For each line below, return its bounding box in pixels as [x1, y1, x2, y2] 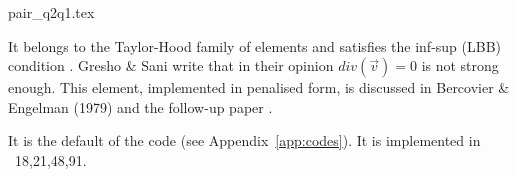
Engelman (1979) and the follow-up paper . [8, 96, 273, 117]
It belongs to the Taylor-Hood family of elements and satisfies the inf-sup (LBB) [8, 35, 502, 56]
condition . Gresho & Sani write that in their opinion [8, 55, 334, 76]
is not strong [421, 55, 499, 76]
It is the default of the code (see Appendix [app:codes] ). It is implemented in [8, 130, 481, 151]
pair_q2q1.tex [8, 2, 95, 22]
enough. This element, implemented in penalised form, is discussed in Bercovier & [8, 77, 510, 98]
